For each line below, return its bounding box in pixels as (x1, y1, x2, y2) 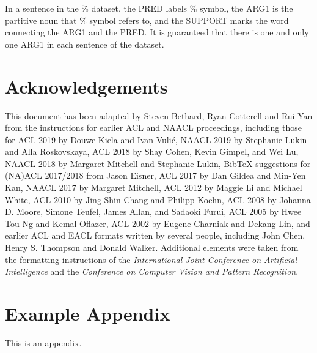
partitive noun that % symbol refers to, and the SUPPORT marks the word (5, 13, 289, 26)
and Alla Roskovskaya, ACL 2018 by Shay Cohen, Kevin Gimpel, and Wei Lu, (5, 145, 299, 158)
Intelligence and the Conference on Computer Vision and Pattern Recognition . (5, 265, 299, 278)
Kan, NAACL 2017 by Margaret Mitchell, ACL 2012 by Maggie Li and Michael (5, 181, 302, 194)
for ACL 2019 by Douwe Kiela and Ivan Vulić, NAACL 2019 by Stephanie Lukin (5, 133, 307, 146)
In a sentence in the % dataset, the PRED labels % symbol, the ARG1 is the (5, 2, 293, 14)
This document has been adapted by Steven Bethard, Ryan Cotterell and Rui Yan (5, 109, 313, 122)
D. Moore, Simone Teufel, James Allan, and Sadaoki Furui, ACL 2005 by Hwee (5, 205, 302, 218)
